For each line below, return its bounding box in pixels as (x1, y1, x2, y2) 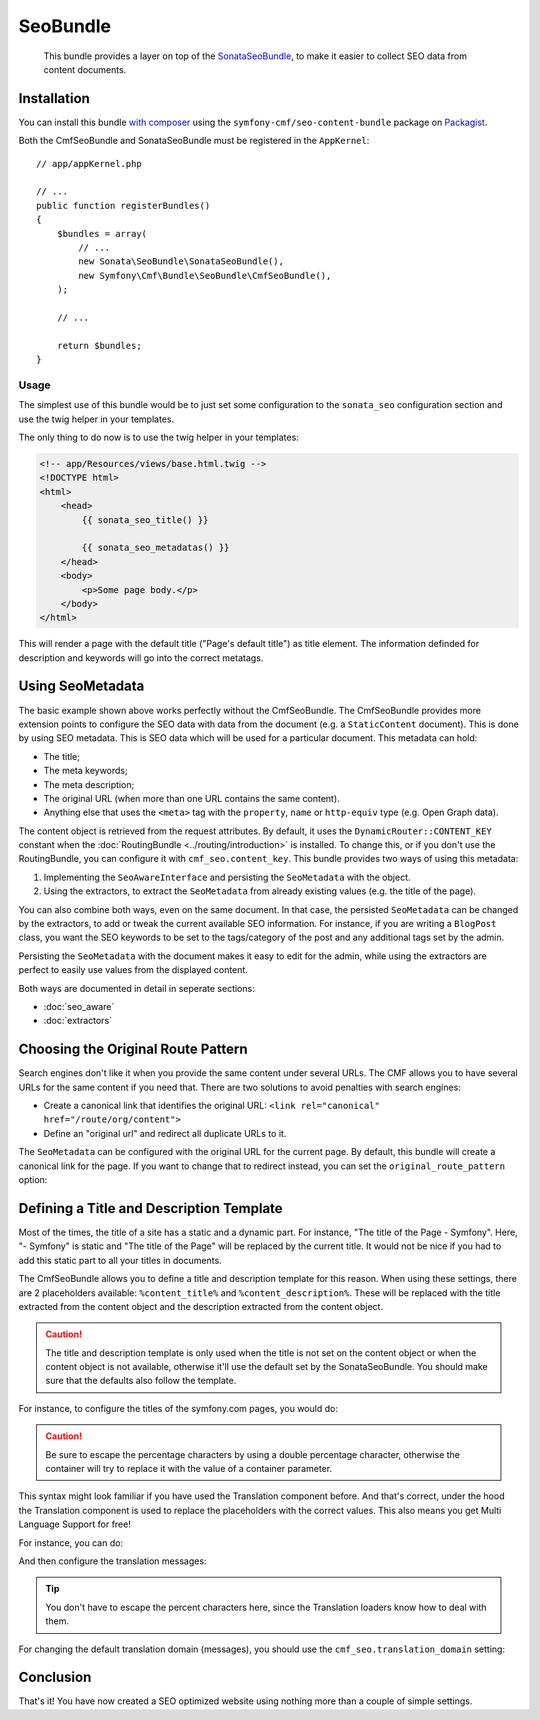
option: (18, 1174, 48, 1186)
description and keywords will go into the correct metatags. (18, 651, 264, 664)
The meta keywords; (43, 765, 129, 777)
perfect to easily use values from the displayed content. (18, 964, 249, 976)
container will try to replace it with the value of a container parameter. (45, 1463, 333, 1475)
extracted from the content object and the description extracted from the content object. (18, 1300, 384, 1312)
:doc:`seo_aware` (43, 1001, 115, 1012)
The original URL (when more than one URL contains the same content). (43, 792, 340, 804)
